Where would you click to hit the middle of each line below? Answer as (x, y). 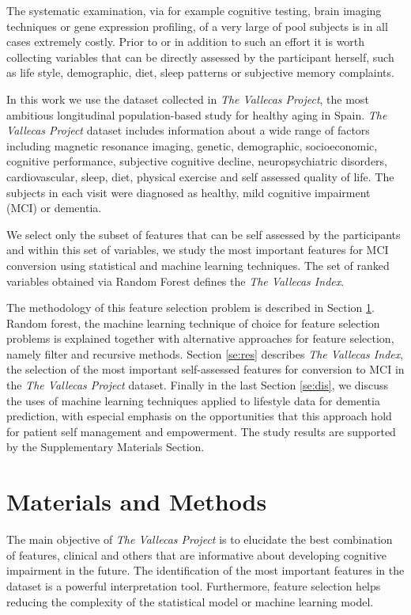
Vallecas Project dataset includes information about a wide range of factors (188, 130)
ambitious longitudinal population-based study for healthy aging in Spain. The (197, 114)
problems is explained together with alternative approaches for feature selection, (200, 338)
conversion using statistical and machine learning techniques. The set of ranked (198, 265)
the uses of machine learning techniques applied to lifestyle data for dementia (193, 400)
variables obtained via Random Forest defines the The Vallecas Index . (175, 281)
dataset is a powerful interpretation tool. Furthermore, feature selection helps (194, 585)
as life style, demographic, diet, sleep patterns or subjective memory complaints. (200, 72)
